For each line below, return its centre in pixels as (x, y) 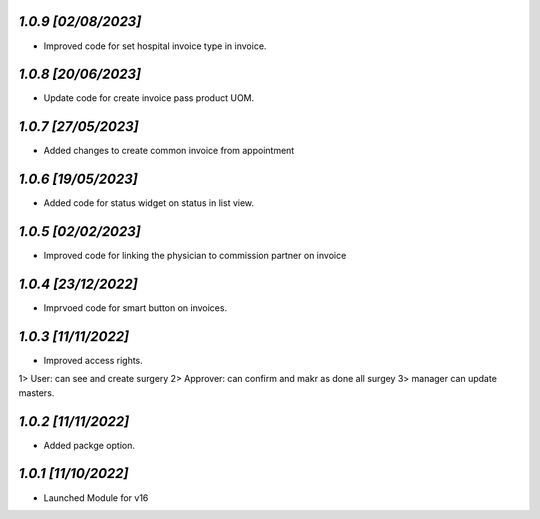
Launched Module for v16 (96, 497)
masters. (36, 392)
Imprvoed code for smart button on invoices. (135, 308)
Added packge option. (89, 445)
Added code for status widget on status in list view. (149, 203)
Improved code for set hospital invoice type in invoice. (155, 46)
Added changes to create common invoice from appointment (169, 151)
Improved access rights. (93, 360)
